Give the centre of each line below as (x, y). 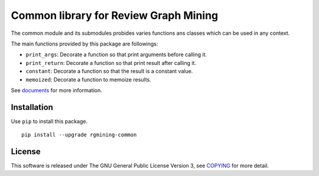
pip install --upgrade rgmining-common (79, 135)
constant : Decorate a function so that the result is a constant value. (109, 71)
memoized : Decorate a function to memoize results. (89, 79)
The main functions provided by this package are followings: (84, 44)
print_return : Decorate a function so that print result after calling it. (111, 63)
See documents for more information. (57, 90)
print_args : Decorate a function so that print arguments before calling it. (116, 55)
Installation (32, 107)
